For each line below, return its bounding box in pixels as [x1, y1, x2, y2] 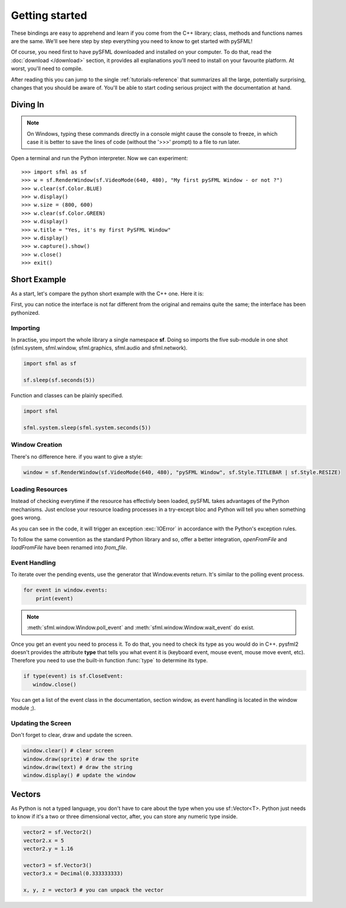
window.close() [32, 681, 77, 688]
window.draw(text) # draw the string [23, 764, 133, 770]
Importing [11, 324, 40, 332]
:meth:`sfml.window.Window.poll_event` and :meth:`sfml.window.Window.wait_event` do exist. [27, 624, 255, 631]
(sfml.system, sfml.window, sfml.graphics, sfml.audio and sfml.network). [11, 344, 188, 351]
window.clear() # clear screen [23, 747, 115, 754]
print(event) [35, 595, 74, 602]
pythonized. [11, 309, 40, 316]
